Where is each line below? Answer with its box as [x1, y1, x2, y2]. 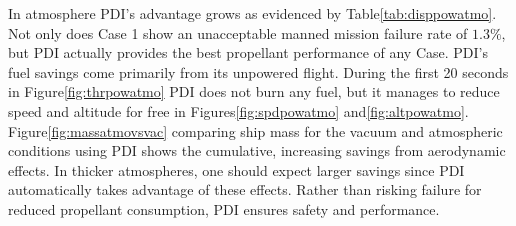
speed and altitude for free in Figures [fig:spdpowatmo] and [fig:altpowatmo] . [8, 100, 469, 121]
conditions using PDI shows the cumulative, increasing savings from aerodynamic [8, 140, 506, 161]
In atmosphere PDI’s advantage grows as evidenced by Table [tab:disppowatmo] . [8, 3, 497, 23]
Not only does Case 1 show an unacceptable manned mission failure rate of [8, 22, 468, 43]
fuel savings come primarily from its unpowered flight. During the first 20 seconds [8, 61, 509, 82]
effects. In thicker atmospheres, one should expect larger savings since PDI [8, 159, 465, 180]
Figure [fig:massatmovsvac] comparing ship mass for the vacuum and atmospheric [8, 120, 503, 141]
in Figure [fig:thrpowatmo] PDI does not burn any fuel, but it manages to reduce [8, 81, 500, 102]
